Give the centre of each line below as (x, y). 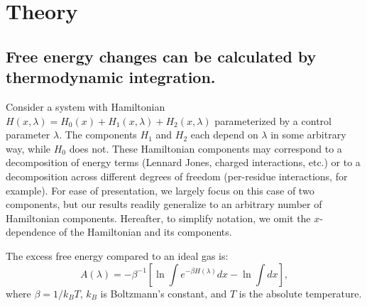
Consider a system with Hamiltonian (86, 106)
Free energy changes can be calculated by (161, 56)
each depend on (224, 135)
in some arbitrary (308, 135)
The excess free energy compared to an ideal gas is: (117, 255)
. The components (98, 135)
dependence (31, 232)
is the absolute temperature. (300, 293)
